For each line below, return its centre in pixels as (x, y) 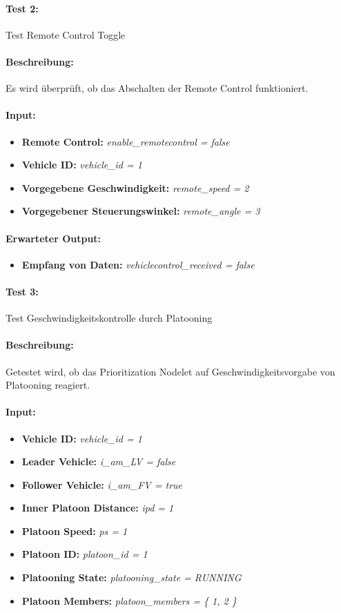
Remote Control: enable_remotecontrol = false (126, 141)
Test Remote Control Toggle (66, 34)
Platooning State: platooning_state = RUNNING (131, 577)
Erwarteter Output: (53, 238)
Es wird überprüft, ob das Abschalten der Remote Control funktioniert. (157, 88)
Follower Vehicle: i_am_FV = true (102, 484)
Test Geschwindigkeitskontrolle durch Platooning (109, 318)
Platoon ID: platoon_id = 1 (85, 554)
